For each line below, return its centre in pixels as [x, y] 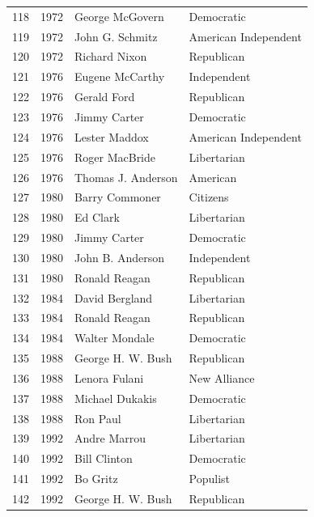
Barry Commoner [118, 197]
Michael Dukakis [116, 398]
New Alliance [222, 377]
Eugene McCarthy [120, 76]
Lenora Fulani [109, 377]
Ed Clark [97, 217]
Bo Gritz [96, 479]
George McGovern [119, 16]
